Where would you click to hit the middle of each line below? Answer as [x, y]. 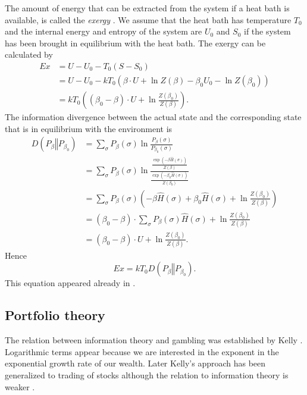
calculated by [29, 54]
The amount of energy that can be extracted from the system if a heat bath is [147, 8]
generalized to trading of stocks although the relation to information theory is [147, 375]
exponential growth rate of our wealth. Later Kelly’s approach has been [135, 363]
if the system [267, 31]
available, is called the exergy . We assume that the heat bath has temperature [148, 19]
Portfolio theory [55, 315]
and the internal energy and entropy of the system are [104, 31]
